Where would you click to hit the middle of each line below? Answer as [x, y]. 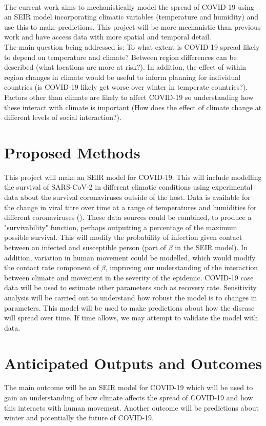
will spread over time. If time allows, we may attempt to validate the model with [131, 318]
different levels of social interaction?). [63, 117]
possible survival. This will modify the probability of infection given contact [123, 237]
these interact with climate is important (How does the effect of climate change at [133, 107]
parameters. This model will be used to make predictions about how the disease [129, 307]
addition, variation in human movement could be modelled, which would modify [130, 257]
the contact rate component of [52, 267]
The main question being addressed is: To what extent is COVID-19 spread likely [132, 46]
